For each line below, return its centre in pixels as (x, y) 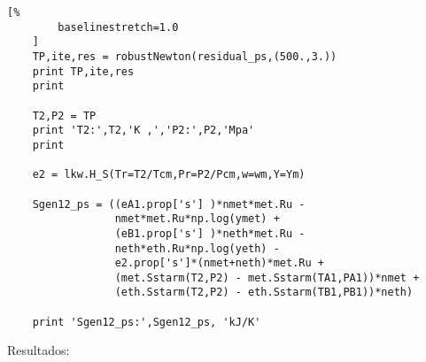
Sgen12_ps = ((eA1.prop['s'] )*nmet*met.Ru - (169, 204)
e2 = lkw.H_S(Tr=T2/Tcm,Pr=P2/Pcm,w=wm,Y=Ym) (169, 175)
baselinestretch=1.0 (118, 27)
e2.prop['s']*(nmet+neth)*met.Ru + (219, 263)
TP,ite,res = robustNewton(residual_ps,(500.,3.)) (185, 56)
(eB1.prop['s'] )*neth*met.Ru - (210, 233)
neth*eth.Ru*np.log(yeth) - (197, 248)
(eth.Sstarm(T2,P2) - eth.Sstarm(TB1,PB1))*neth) (264, 293)
